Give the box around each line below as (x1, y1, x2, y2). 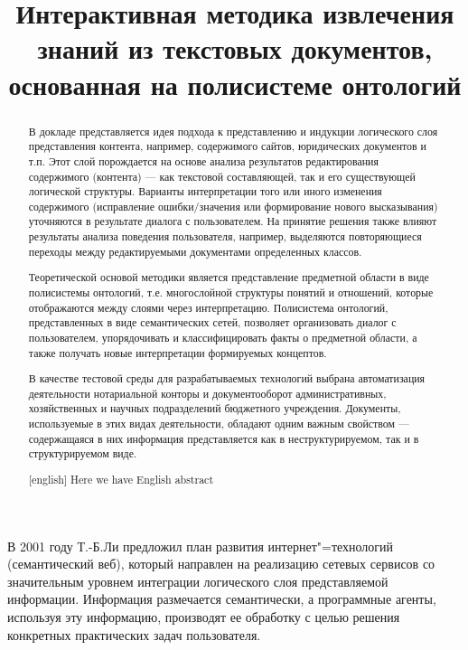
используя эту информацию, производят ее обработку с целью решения (7, 608, 400, 626)
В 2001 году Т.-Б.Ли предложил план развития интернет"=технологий (7, 536, 394, 555)
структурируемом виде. (28, 446, 137, 461)
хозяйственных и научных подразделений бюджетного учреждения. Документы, (28, 400, 401, 416)
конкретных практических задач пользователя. (7, 625, 261, 644)
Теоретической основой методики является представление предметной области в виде (28, 269, 429, 285)
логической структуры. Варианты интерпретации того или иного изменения (28, 184, 382, 199)
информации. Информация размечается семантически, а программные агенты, (7, 589, 436, 608)
